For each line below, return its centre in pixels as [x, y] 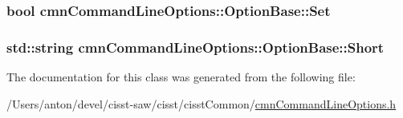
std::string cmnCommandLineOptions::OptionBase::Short [195, 47]
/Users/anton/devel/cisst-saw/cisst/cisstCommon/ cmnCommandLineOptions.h [201, 103]
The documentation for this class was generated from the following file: [181, 77]
